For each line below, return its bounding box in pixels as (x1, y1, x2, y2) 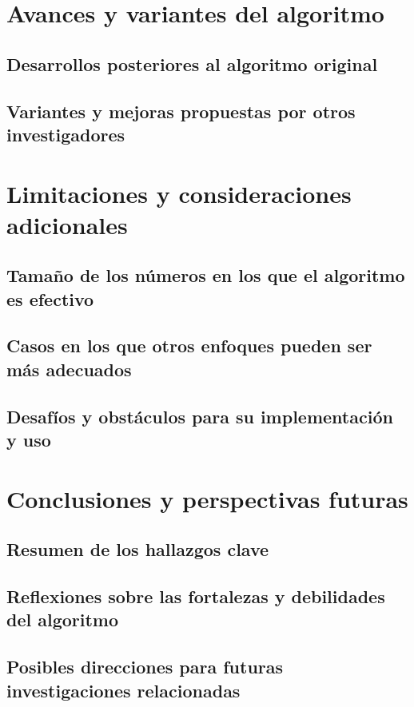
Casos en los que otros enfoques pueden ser (6, 333, 372, 358)
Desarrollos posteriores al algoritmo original (6, 51, 378, 76)
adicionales (6, 208, 128, 240)
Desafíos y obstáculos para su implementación (6, 403, 393, 428)
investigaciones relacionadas (6, 677, 241, 702)
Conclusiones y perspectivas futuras (6, 482, 408, 514)
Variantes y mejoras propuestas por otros (6, 98, 356, 123)
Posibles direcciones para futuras (6, 654, 284, 679)
